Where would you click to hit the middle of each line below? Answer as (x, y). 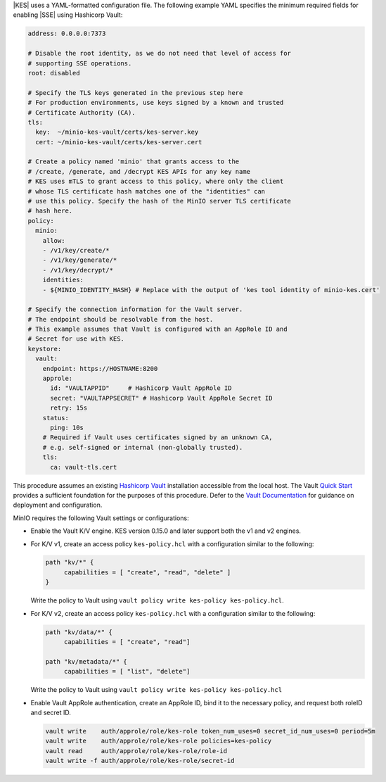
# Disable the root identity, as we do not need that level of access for (160, 53)
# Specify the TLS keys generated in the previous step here (135, 93)
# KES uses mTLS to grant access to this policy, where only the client (156, 182)
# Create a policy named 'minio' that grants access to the (134, 162)
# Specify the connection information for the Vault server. (135, 309)
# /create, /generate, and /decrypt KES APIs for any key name (139, 171)
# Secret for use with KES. (76, 339)
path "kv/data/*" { (79, 632)
